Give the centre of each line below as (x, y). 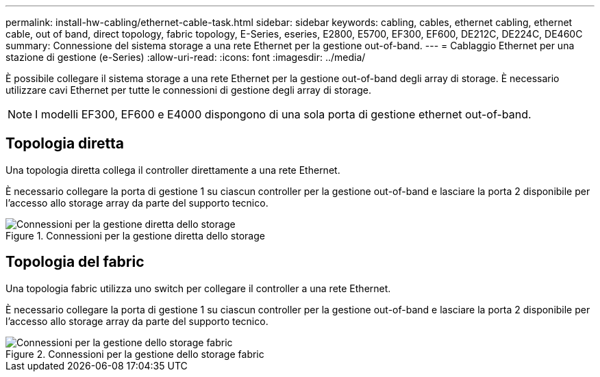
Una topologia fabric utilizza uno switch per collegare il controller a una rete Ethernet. (198, 288)
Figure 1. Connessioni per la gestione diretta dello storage (135, 235)
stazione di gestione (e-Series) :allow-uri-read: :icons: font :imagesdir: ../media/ (186, 57)
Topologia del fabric (75, 262)
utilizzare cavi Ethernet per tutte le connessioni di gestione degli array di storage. (188, 90)
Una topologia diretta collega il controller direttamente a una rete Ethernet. (173, 170)
